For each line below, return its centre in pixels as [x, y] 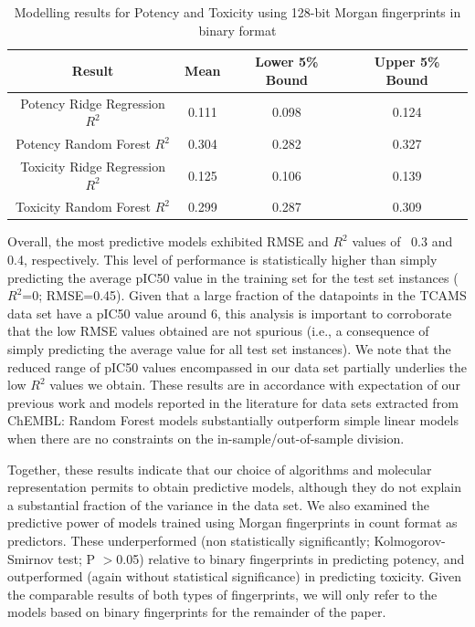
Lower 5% [287, 62]
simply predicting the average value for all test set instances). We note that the [229, 349]
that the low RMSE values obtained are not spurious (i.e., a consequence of [218, 331]
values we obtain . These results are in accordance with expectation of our [255, 385]
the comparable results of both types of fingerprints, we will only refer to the [222, 594]
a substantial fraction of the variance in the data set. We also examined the [218, 504]
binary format [237, 30]
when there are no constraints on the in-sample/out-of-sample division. [206, 438]
